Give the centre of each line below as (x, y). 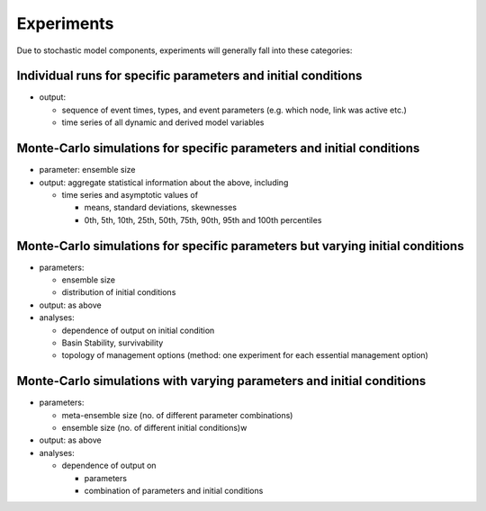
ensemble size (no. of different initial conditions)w (154, 428)
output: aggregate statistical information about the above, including (164, 182)
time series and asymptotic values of (130, 194)
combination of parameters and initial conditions (174, 490)
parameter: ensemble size (87, 170)
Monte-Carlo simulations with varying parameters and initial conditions (221, 381)
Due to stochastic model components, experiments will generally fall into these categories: (184, 50)
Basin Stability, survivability (112, 343)
